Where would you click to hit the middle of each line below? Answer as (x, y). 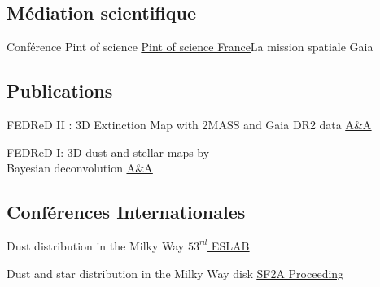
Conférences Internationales (126, 212)
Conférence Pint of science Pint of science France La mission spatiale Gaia (190, 47)
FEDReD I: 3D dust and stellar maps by (108, 152)
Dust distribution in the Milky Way (96, 245)
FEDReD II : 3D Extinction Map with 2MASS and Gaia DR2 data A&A (189, 124)
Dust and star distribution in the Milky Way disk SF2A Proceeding (175, 273)
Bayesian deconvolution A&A (80, 168)
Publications (60, 91)
